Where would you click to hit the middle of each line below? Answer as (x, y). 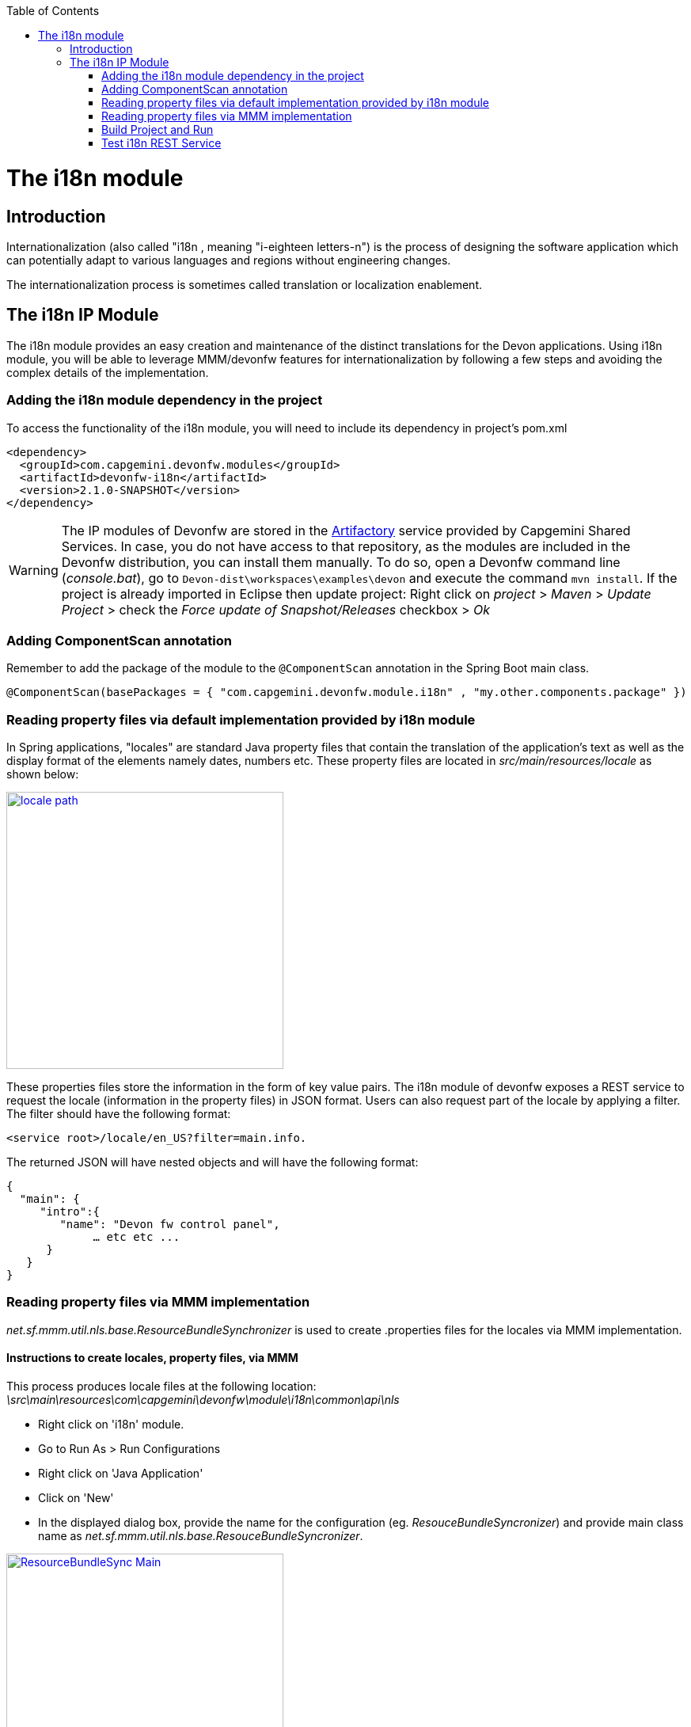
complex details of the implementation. (108, 372)
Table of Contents (53, 11)
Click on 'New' (76, 1497)
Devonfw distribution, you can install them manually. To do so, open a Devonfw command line (341, 562)
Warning (34, 570)
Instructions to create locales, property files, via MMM (152, 1358)
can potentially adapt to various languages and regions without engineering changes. (229, 260)
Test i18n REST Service (161, 143)
